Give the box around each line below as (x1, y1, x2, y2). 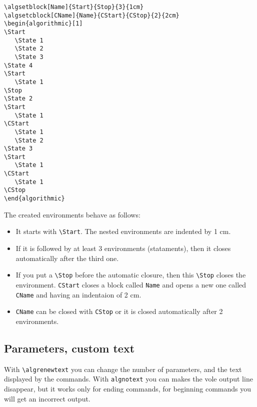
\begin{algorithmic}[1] (4, 20, 83, 27)
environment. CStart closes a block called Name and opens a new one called (15, 279, 246, 289)
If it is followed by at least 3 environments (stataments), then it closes (15, 243, 231, 253)
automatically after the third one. (15, 252, 119, 263)
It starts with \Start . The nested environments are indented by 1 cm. (15, 226, 231, 236)
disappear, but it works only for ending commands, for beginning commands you (4, 383, 251, 393)
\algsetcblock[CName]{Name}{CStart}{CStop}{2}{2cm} (4, 11, 179, 19)
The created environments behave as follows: (4, 209, 140, 219)
